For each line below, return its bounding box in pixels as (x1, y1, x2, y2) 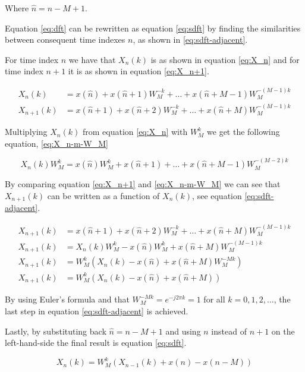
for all (203, 293, 225, 305)
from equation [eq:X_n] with (82, 125, 188, 138)
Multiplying (5, 125, 48, 138)
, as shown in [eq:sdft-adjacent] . (133, 33, 248, 46)
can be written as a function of (47, 189, 160, 201)
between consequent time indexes (5, 33, 125, 46)
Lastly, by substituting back (5, 324, 106, 337)
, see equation (192, 189, 242, 201)
